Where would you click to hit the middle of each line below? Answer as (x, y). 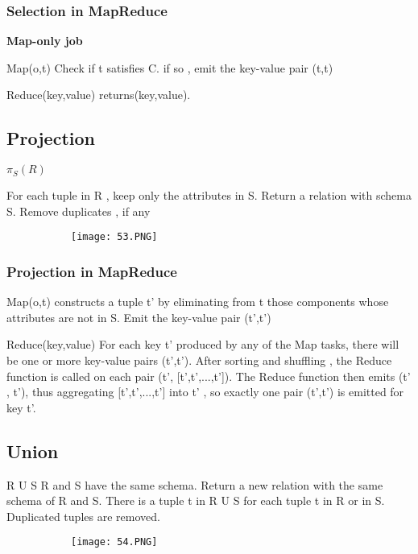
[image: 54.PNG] (114, 542)
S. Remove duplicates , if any (79, 211)
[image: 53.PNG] (114, 237)
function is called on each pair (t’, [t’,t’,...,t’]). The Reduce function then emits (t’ (209, 376)
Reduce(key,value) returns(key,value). (99, 95)
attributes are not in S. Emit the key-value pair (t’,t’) (139, 317)
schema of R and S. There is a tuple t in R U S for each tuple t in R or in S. (196, 500)
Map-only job (45, 41)
